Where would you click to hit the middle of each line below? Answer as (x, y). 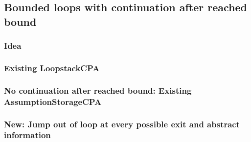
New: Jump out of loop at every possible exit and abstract (122, 124)
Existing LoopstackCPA (52, 68)
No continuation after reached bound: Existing (98, 90)
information (27, 135)
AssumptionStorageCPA (53, 101)
